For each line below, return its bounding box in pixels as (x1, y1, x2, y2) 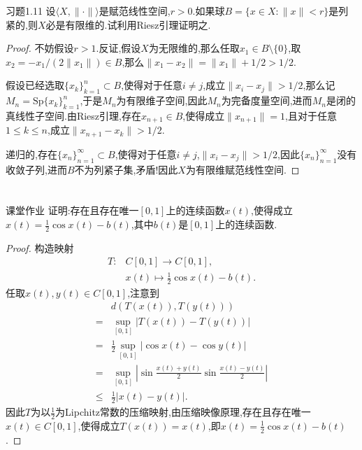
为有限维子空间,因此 (116, 93, 208, 108)
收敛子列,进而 (6, 162, 67, 176)
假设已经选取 (6, 78, 64, 92)
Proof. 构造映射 (6, 240, 74, 255)
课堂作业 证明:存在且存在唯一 (6, 203, 139, 218)
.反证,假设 (96, 41, 141, 55)
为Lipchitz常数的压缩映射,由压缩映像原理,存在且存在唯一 (55, 405, 311, 419)
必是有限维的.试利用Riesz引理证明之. (45, 17, 211, 31)
